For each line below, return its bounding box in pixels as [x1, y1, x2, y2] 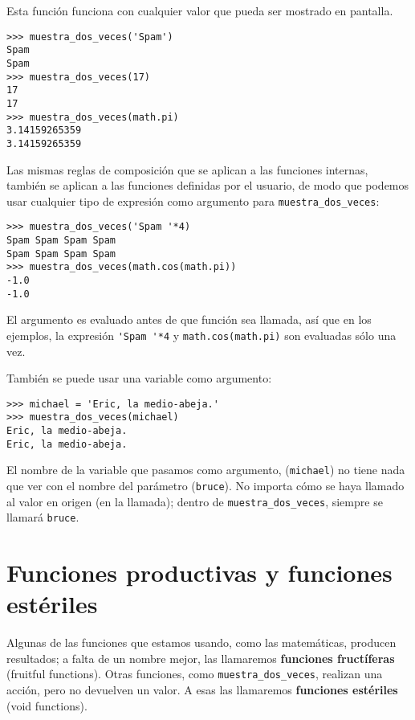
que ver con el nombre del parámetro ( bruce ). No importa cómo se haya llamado [6, 477, 405, 493]
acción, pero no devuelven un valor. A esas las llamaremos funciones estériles [6, 681, 398, 698]
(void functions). [6, 697, 87, 714]
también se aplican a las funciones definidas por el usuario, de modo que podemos [6, 177, 409, 194]
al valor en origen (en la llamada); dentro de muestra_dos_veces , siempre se [6, 493, 383, 509]
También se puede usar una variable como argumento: [6, 370, 272, 387]
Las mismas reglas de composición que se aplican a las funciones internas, [6, 161, 368, 178]
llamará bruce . [6, 509, 79, 526]
